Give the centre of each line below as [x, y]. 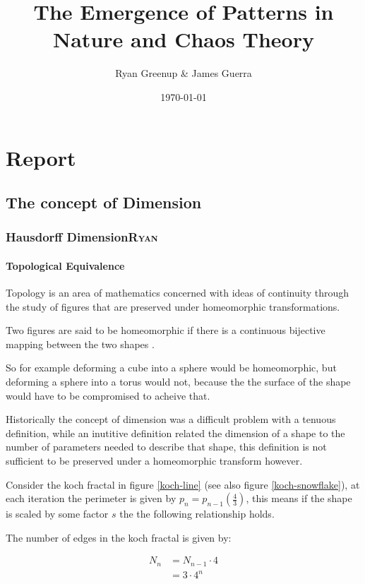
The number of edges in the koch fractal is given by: [119, 537]
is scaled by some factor [57, 514]
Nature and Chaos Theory [184, 39]
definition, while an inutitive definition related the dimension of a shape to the [175, 433]
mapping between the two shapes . [80, 344]
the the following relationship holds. [197, 514]
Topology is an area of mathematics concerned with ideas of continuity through [178, 293]
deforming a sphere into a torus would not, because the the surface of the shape [178, 382]
